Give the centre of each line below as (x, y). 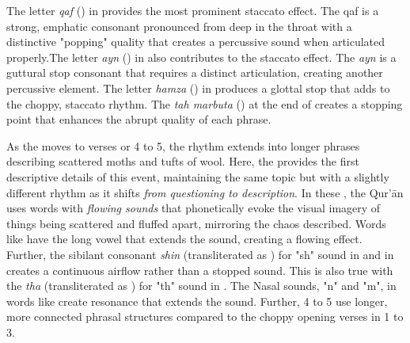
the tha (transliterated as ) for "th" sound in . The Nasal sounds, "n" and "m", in (201, 286)
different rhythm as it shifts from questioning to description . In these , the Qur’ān (205, 192)
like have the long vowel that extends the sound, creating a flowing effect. (184, 239)
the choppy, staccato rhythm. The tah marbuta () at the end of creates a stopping (205, 103)
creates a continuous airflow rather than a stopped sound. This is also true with (200, 270)
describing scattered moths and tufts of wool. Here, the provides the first (183, 161)
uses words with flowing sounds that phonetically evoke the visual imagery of (194, 208)
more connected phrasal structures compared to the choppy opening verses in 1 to (205, 316)
